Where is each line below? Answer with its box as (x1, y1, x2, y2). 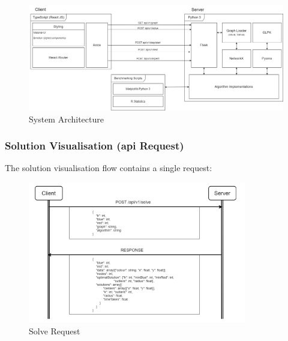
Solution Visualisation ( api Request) (5, 138, 184, 153)
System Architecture (29, 112, 104, 125)
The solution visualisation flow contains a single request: (5, 161, 212, 174)
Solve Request (29, 324, 80, 337)
